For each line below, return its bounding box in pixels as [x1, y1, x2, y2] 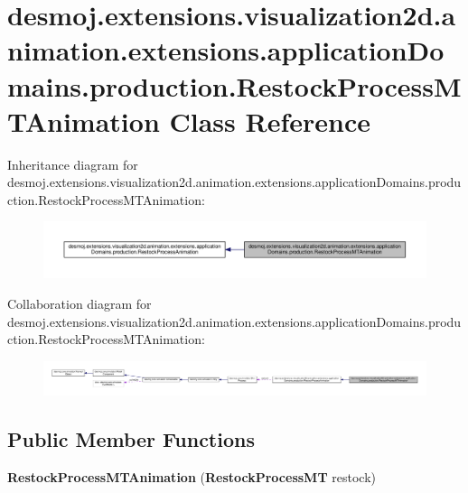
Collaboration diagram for [7, 294, 152, 312]
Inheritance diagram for [7, 154, 138, 173]
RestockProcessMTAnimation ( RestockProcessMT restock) [7, 468, 376, 487]
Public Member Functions [7, 425, 255, 453]
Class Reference [169, 102, 370, 139]
